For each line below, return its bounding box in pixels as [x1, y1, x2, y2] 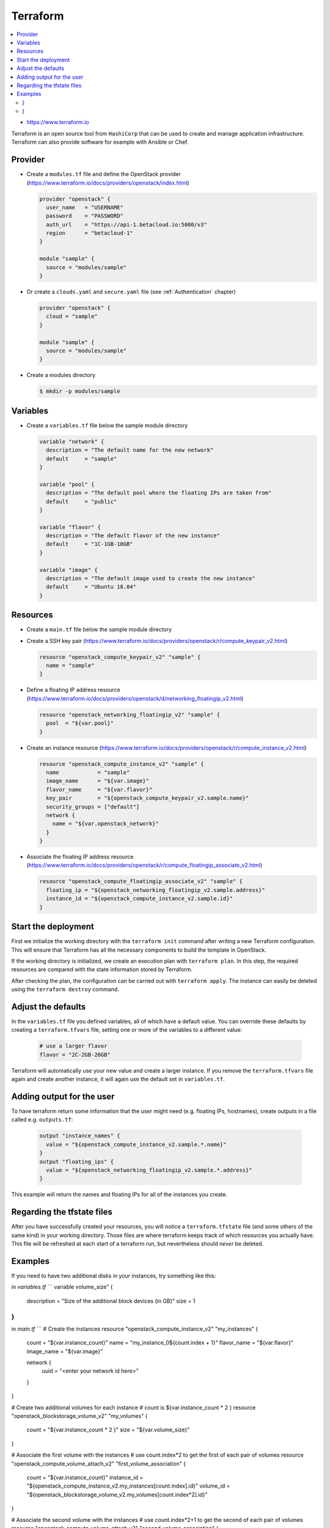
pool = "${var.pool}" [46, 720, 114, 727]
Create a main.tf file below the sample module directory [26, 626, 172, 633]
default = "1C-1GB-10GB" [46, 541, 134, 548]
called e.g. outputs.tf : [11, 1116, 73, 1123]
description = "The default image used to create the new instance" [46, 575, 256, 582]
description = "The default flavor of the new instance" [46, 532, 220, 539]
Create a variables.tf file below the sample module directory [26, 422, 188, 429]
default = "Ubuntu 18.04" [46, 584, 137, 590]
